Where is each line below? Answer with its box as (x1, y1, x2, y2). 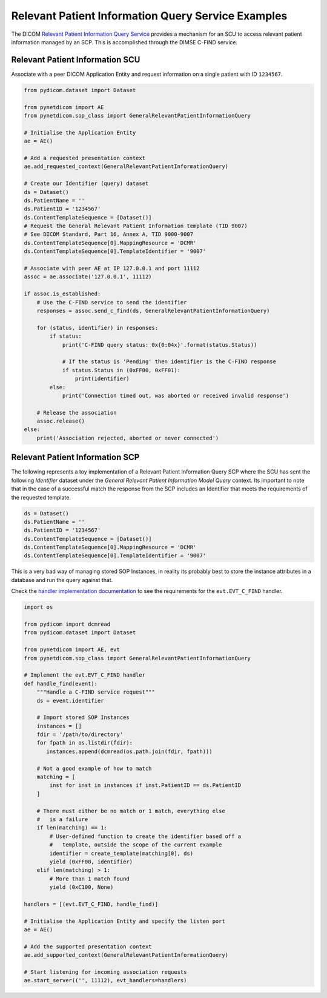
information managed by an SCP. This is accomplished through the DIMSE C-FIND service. (11, 38, 238, 45)
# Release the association (36, 409, 117, 416)
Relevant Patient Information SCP (11, 452, 140, 463)
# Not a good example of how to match (36, 765, 152, 772)
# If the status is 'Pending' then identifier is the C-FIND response (62, 358, 277, 365)
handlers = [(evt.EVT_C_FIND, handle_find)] (24, 900, 159, 908)
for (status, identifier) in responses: (36, 324, 159, 331)
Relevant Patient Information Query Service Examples (11, 9, 288, 22)
